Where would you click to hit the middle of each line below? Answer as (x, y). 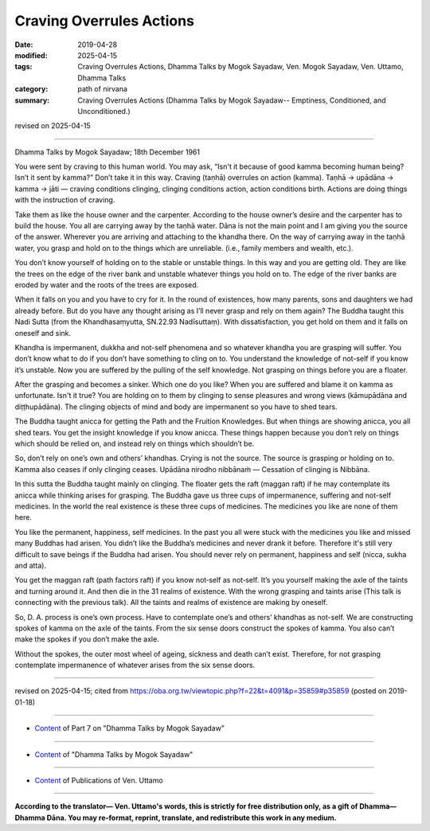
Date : (24, 45)
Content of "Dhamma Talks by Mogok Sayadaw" (114, 754)
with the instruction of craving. (65, 200)
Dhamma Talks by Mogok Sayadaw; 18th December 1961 (107, 152)
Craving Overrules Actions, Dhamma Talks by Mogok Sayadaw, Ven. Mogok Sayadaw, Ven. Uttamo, (240, 67)
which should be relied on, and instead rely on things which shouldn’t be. (135, 444)
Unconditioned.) (104, 111)
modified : (31, 55)
